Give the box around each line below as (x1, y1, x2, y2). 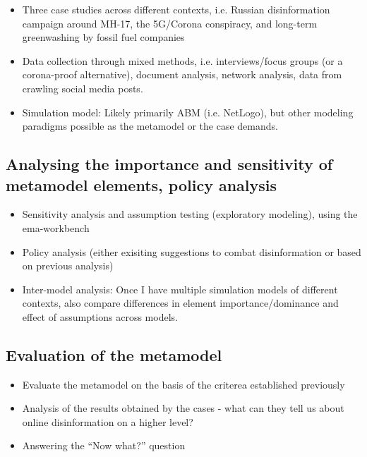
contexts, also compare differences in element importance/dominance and (22, 295, 339, 310)
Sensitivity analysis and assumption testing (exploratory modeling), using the (22, 207, 358, 221)
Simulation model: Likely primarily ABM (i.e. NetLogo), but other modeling (22, 104, 354, 119)
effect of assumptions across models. (22, 309, 178, 324)
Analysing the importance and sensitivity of (6, 153, 333, 175)
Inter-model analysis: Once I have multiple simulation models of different (22, 281, 338, 296)
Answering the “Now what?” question (22, 438, 186, 453)
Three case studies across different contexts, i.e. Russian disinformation (22, 2, 330, 16)
